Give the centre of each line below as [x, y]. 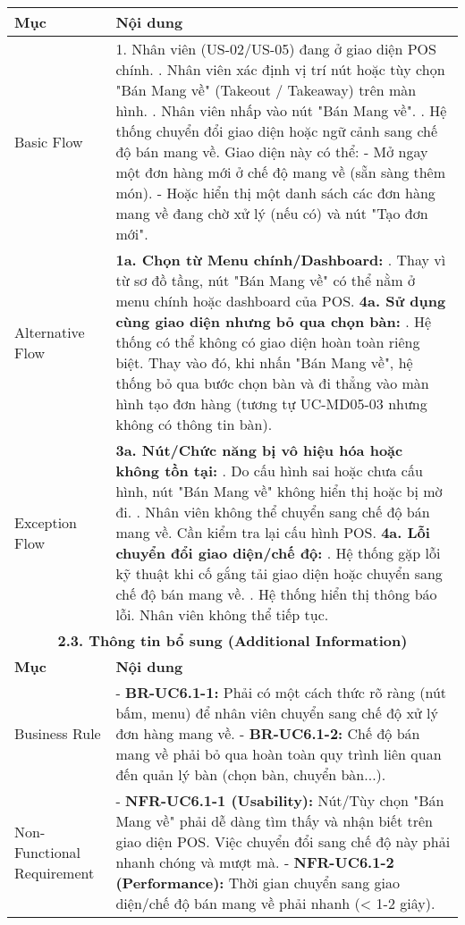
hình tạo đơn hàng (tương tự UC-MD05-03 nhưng [271, 404]
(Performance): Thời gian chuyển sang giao [258, 883]
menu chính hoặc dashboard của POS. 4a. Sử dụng [281, 301]
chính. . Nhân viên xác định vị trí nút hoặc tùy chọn [280, 69]
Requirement [55, 872]
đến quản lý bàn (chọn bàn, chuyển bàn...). [251, 774]
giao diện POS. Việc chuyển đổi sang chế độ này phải [283, 841]
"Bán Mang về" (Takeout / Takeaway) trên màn [266, 90]
